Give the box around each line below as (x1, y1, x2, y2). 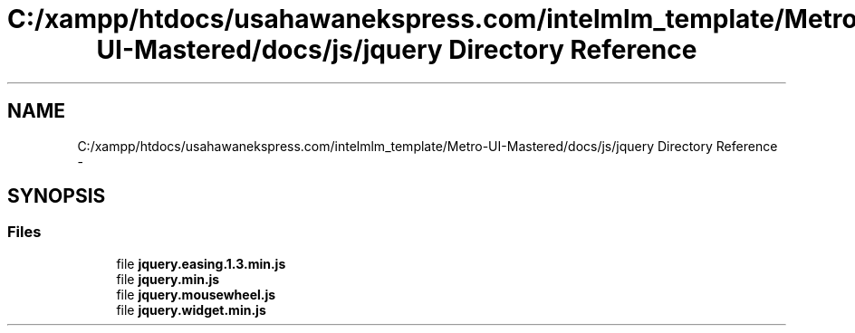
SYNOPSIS (7, 185, 106, 208)
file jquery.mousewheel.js (116, 286, 276, 302)
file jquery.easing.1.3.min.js (116, 255, 286, 271)
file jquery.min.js (116, 271, 220, 287)
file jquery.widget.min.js (116, 301, 266, 318)
